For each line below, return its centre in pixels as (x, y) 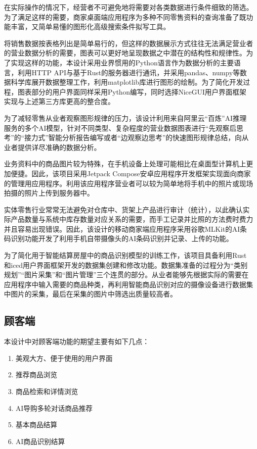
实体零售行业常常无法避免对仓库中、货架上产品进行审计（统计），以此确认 (123, 209)
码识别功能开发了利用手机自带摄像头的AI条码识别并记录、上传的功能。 (119, 238)
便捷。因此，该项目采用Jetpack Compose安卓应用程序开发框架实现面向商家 (131, 173)
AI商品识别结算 (40, 441)
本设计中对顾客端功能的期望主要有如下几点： (77, 341)
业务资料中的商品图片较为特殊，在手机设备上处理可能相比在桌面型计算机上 (125, 164)
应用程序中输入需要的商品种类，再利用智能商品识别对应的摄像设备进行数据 (125, 284)
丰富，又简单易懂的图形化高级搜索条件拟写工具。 (90, 26)
